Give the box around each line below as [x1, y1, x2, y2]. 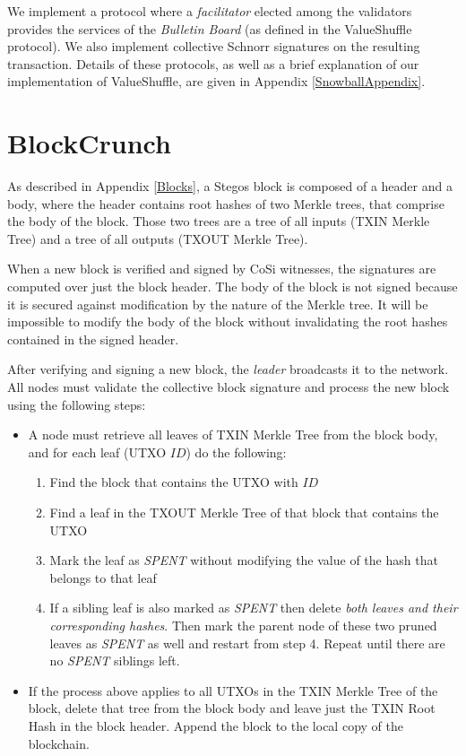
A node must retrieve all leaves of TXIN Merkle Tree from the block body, [28, 425, 438, 444]
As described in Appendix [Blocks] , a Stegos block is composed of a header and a [7, 177, 453, 196]
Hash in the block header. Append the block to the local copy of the [28, 716, 403, 734]
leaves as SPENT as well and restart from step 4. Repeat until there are [49, 633, 445, 652]
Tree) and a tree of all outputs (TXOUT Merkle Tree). [7, 229, 308, 248]
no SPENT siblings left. [49, 651, 180, 670]
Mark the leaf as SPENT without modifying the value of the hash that [49, 551, 438, 569]
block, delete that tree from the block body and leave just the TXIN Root [28, 699, 436, 717]
